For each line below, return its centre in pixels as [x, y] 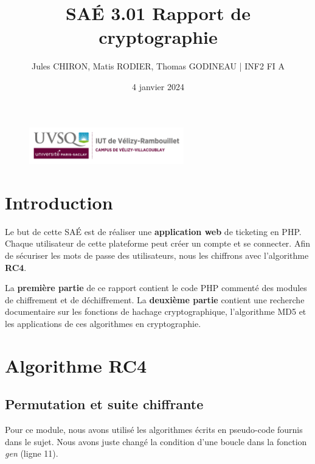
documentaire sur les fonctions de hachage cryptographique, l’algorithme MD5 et [156, 311]
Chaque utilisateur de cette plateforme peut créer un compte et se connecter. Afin [157, 243]
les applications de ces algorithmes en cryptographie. [103, 323]
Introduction [59, 202]
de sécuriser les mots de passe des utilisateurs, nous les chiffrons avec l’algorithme [157, 255]
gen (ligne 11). [32, 453]
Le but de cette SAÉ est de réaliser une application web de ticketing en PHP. [153, 231]
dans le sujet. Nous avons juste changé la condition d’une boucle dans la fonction [156, 441]
